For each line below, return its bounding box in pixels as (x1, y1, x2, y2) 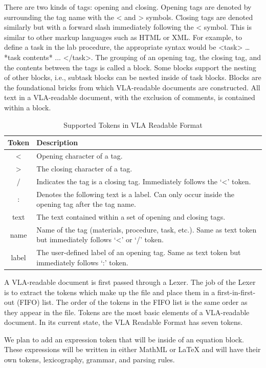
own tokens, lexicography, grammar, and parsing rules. (4, 354, 175, 365)
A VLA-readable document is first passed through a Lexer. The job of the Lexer (4, 276, 256, 287)
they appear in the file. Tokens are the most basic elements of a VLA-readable (4, 306, 250, 317)
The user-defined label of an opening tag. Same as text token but (36, 247, 241, 258)
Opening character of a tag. (36, 150, 123, 161)
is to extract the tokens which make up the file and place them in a (4, 286, 215, 297)
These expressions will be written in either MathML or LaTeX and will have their (4, 344, 261, 355)
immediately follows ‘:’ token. (36, 257, 128, 267)
